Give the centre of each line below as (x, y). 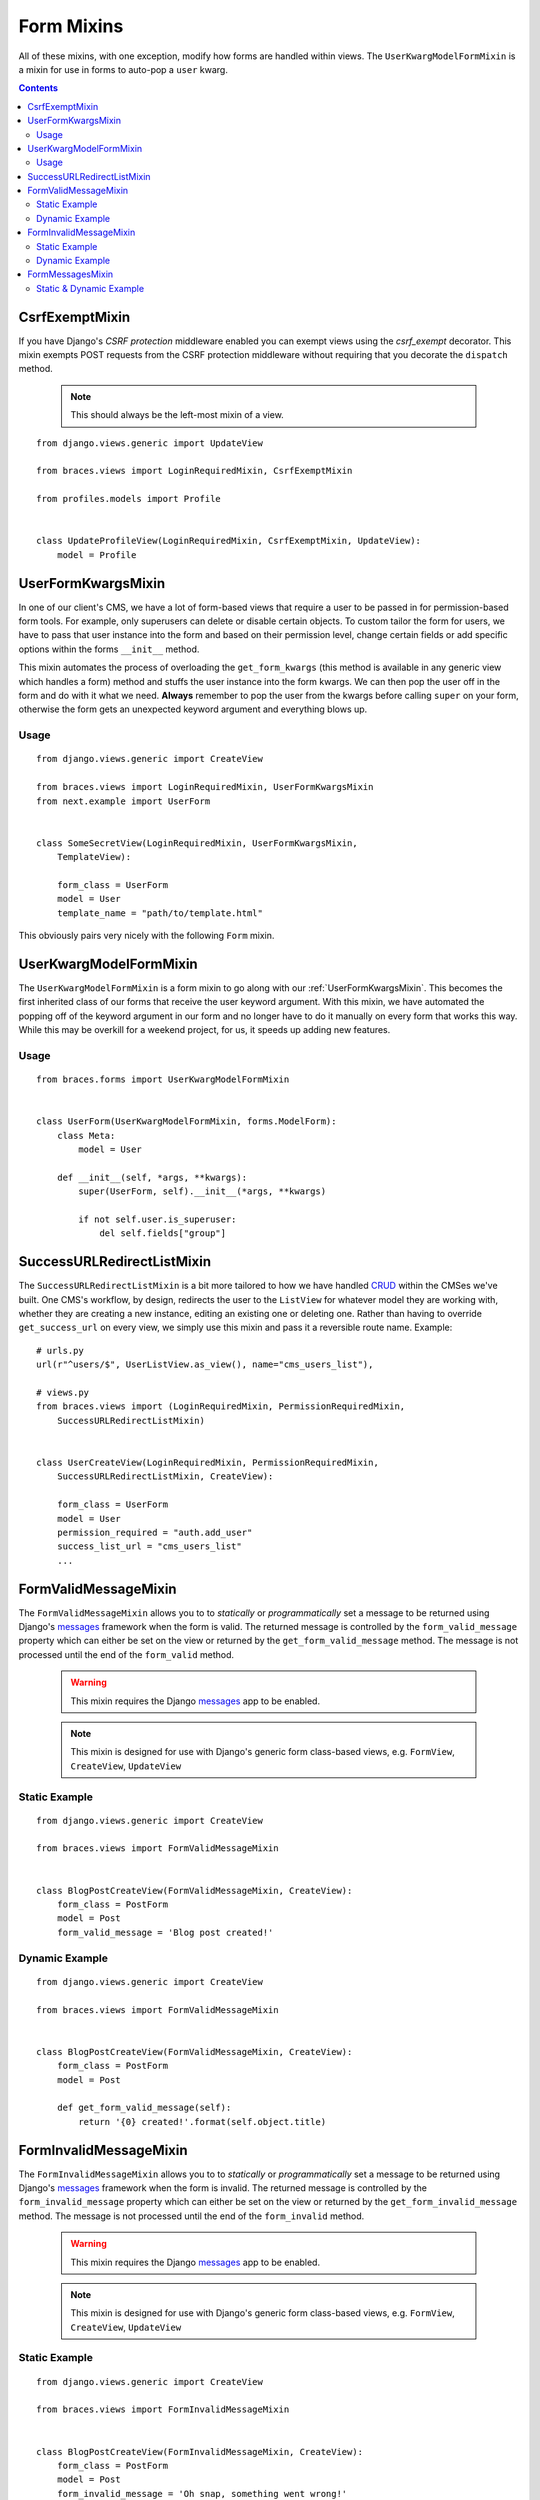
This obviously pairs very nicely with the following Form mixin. (146, 936)
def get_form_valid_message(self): (144, 2108)
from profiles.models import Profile (129, 499)
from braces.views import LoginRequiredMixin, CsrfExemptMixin (194, 471)
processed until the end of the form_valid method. (126, 1654)
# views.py (63, 1393)
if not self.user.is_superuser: (157, 1219)
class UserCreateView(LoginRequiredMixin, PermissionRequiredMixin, (207, 1462)
